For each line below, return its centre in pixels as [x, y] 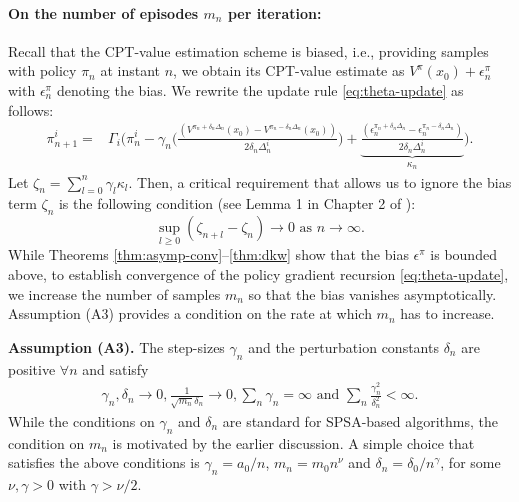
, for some [470, 462]
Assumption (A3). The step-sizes [116, 346]
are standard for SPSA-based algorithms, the [360, 421]
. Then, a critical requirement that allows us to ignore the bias [320, 181]
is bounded [463, 254]
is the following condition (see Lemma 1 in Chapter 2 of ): [237, 203]
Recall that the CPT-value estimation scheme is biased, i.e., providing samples [248, 50]
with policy [42, 70]
